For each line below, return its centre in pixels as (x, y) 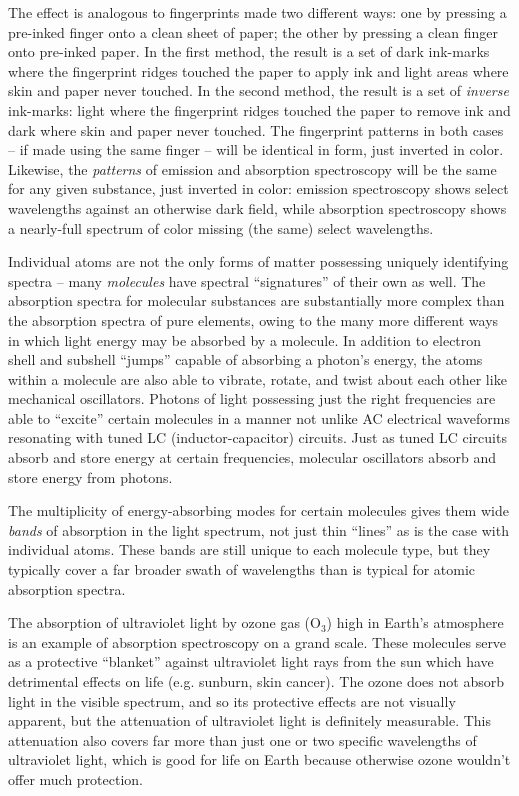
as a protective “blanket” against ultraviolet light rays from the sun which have (251, 661)
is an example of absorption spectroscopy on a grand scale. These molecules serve (257, 641)
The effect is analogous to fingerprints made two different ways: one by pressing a (257, 12)
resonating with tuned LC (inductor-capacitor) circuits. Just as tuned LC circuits (257, 437)
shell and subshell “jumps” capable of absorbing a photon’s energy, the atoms (245, 359)
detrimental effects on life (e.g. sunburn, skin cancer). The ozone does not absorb (256, 681)
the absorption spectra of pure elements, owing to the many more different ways (253, 319)
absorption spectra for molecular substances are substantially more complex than (256, 300)
